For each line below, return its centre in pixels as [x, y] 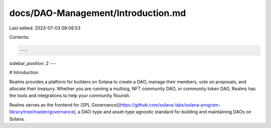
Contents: [19, 37]
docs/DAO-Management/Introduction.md [98, 13]
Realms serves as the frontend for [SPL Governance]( [65, 104]
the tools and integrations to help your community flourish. [70, 95]
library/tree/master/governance [42, 112]
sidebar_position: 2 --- [33, 63]
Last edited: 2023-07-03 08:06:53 [45, 28]
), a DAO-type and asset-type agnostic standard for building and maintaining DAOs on [162, 112]
